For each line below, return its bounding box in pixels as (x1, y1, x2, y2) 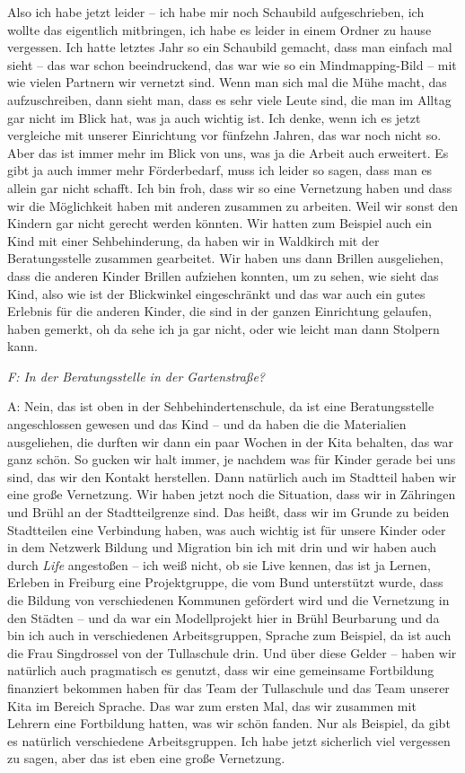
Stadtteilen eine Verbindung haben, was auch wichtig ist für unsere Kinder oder (7, 520, 446, 539)
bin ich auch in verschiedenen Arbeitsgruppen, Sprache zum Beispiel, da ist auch (7, 626, 452, 645)
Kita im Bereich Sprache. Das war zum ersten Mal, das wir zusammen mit (7, 696, 417, 715)
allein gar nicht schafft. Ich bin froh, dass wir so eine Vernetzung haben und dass (7, 178, 452, 197)
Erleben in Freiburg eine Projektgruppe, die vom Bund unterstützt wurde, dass (7, 573, 443, 592)
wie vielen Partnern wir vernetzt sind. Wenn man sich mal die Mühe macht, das (7, 73, 447, 92)
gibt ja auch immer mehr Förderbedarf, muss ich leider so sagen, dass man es (7, 161, 433, 180)
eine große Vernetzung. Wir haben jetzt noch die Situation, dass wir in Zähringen (7, 485, 456, 504)
